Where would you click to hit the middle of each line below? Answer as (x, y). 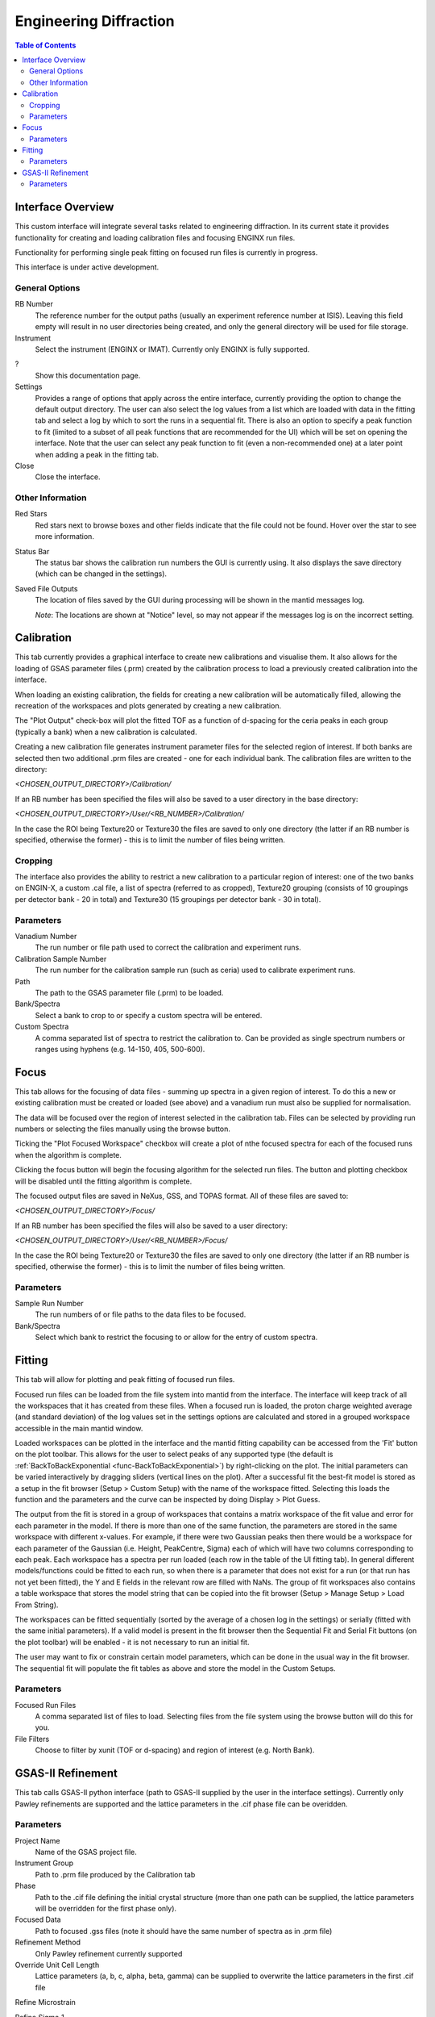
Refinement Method (48, 1942)
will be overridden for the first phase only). (106, 1908)
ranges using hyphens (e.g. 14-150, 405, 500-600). (120, 1049)
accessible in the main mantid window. (79, 1428)
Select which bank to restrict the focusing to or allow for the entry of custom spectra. (176, 1337)
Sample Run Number (49, 1304)
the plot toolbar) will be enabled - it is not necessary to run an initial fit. (132, 1642)
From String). (37, 1605)
